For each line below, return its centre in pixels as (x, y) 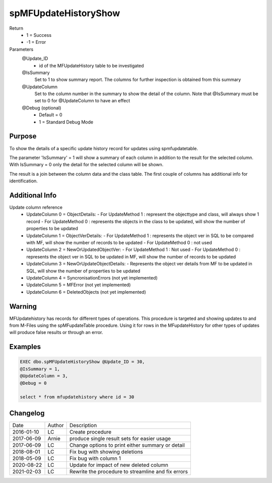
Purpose (23, 136)
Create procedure (90, 432)
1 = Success (39, 35)
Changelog (27, 413)
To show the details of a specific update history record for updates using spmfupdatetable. (104, 148)
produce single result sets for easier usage (120, 438)
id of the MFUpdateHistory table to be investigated (91, 65)
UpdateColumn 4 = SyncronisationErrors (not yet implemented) (92, 278)
